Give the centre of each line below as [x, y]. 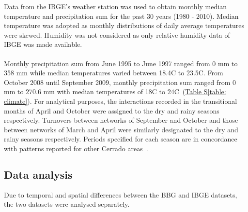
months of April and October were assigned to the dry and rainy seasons [112, 110]
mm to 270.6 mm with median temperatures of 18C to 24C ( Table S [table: [115, 92]
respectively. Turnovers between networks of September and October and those [121, 120]
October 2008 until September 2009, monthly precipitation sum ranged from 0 [120, 82]
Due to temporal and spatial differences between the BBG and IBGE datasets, [121, 194]
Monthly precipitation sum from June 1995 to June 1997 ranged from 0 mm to [121, 63]
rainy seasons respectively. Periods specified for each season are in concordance [121, 139]
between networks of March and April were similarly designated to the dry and [121, 129]
